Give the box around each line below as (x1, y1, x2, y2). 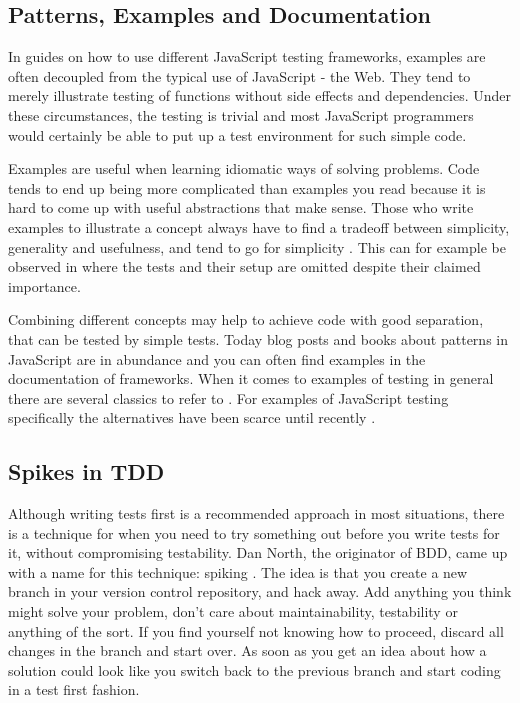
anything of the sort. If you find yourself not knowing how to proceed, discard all (8, 620, 504, 641)
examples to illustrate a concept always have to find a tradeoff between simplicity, (8, 216, 510, 237)
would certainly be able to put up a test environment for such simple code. (8, 124, 467, 145)
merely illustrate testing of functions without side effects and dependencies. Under (8, 85, 512, 106)
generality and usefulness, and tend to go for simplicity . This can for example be (8, 236, 506, 257)
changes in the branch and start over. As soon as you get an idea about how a (8, 640, 487, 661)
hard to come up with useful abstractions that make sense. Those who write (8, 197, 474, 218)
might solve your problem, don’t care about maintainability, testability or (8, 601, 458, 622)
